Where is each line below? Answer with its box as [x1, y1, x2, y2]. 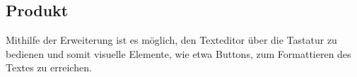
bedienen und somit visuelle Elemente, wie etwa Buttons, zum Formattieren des [6, 46, 351, 61]
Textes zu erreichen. [6, 60, 92, 75]
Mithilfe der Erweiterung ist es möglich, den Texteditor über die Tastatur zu [6, 32, 337, 47]
